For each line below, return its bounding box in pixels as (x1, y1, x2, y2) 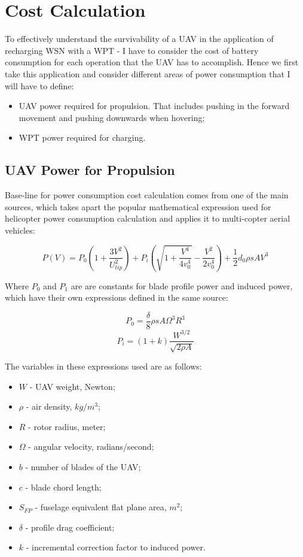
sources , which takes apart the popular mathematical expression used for (5, 200, 271, 213)
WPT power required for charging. (19, 131, 146, 144)
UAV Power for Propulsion (5, 161, 175, 179)
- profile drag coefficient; (25, 520, 115, 533)
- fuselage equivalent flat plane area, (35, 501, 167, 513)
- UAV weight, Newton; (29, 380, 115, 392)
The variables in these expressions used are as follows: (5, 359, 202, 372)
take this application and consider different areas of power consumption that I (5, 67, 290, 80)
